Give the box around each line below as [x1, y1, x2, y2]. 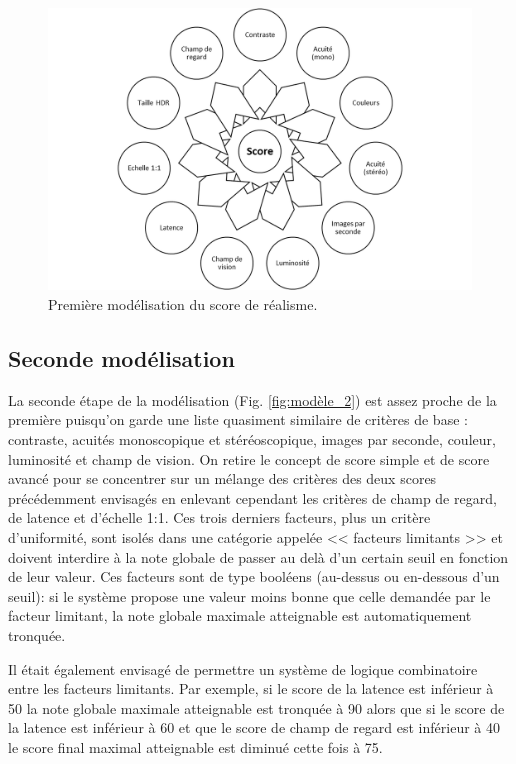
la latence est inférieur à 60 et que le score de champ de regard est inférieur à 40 [8, 717, 500, 738]
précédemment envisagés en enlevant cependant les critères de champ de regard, [8, 487, 497, 508]
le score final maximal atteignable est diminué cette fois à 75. [8, 736, 383, 757]
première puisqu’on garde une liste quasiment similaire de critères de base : [8, 409, 468, 430]
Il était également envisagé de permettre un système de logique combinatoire [8, 658, 478, 679]
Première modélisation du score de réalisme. [48, 293, 318, 314]
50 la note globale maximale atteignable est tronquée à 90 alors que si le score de [8, 697, 505, 718]
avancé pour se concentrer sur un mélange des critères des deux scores [8, 468, 437, 489]
